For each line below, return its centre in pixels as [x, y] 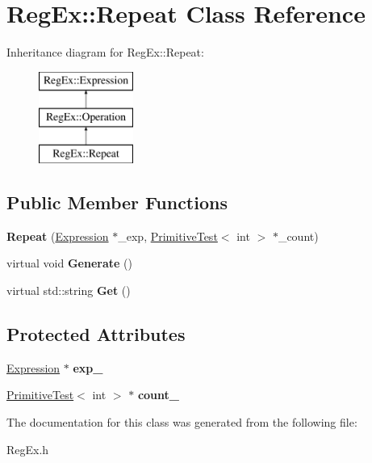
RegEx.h [28, 449]
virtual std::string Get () [69, 290]
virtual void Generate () [69, 263]
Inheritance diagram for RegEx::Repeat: [105, 52]
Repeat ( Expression [58, 236]
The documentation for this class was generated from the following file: [182, 422]
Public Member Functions [117, 202]
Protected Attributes [96, 334]
